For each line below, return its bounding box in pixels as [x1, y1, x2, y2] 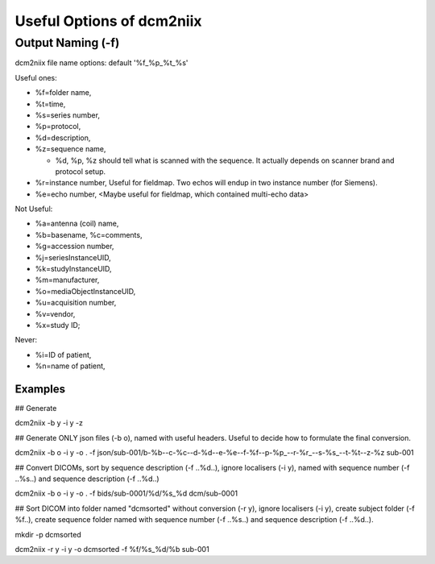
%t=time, [35, 99, 66, 109]
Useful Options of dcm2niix [14, 12, 202, 30]
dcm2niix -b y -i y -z [14, 418, 84, 428]
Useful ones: [14, 73, 58, 82]
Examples [14, 382, 66, 396]
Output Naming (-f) [14, 35, 120, 50]
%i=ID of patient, [35, 350, 92, 359]
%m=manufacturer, [35, 275, 100, 285]
